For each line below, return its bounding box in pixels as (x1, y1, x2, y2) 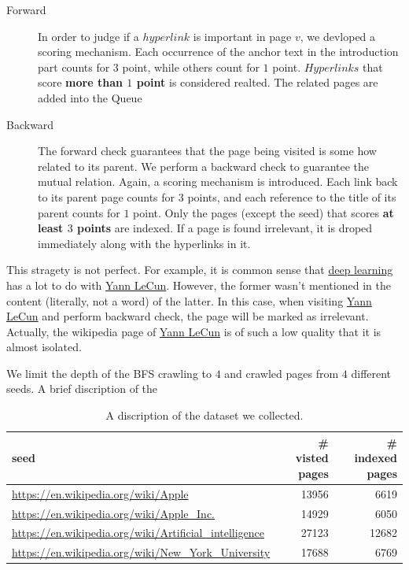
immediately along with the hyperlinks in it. (38, 235, 251, 251)
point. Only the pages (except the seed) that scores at (133, 204, 394, 220)
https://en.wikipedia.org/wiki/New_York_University (12, 544, 271, 561)
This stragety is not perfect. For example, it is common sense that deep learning (6, 261, 393, 278)
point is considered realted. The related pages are (136, 74, 378, 91)
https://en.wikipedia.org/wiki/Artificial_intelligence (12, 524, 265, 541)
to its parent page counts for (38, 188, 175, 205)
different (351, 365, 392, 381)
